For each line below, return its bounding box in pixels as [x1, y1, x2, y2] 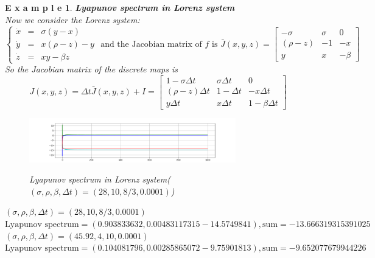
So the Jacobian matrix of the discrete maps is [5, 63, 178, 75]
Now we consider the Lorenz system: [5, 13, 140, 26]
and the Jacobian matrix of [100, 40, 202, 49]
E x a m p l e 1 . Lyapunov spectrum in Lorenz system [5, 1, 235, 13]
